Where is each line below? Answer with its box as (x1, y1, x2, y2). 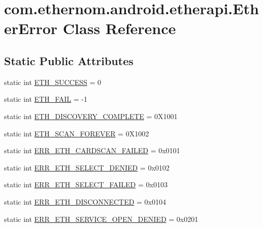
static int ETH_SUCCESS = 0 (4, 76, 102, 87)
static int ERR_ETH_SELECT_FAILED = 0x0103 (4, 179, 168, 190)
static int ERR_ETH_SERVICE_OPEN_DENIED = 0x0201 (4, 213, 199, 224)
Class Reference (62, 18, 176, 39)
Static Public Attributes (4, 52, 134, 68)
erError (4, 18, 58, 39)
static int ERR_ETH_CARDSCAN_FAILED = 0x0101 (4, 145, 180, 156)
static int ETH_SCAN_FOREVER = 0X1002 (4, 128, 149, 138)
